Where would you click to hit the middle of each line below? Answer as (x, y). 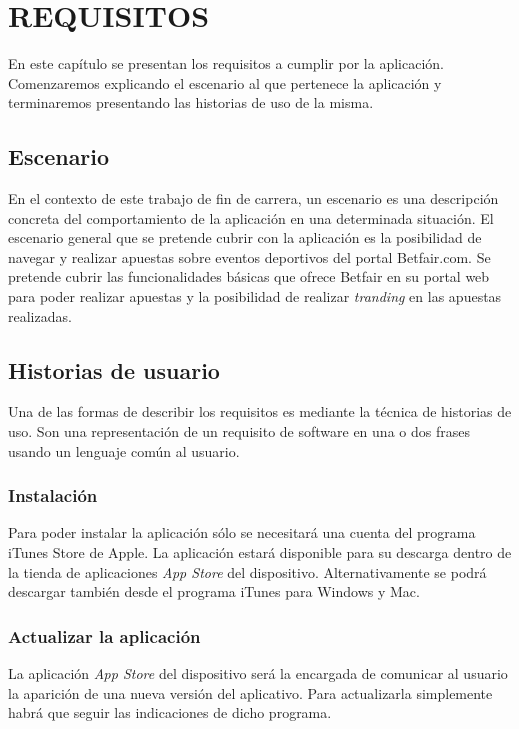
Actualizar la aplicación (104, 635)
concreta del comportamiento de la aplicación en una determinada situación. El (251, 217)
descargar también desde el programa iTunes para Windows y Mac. (214, 591)
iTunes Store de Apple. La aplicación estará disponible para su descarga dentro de (260, 552)
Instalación (53, 495)
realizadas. (40, 315)
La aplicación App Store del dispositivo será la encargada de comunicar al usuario (258, 673)
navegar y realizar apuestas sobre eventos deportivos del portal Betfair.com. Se (249, 256)
